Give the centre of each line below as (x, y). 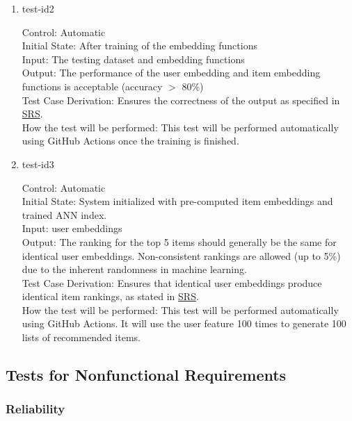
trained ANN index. (64, 214)
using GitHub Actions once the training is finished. (130, 141)
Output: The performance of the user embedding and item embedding (171, 73)
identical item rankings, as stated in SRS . (110, 296)
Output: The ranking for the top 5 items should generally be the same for (179, 241)
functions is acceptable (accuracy (92, 86)
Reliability (35, 409)
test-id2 (38, 8)
